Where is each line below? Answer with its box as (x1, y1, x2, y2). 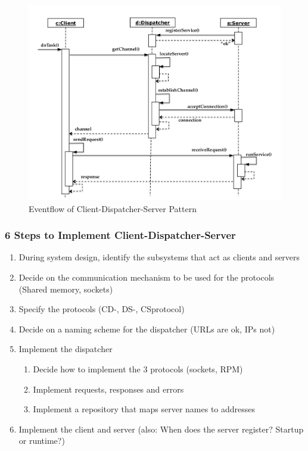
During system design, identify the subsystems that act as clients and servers (18, 251, 300, 263)
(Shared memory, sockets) (18, 282, 113, 295)
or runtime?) (18, 434, 65, 447)
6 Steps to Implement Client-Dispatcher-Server (5, 228, 236, 242)
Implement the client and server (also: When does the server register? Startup (18, 422, 304, 435)
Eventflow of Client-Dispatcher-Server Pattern (29, 202, 197, 214)
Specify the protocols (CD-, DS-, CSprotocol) (18, 303, 185, 315)
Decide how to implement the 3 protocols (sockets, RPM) (33, 363, 243, 375)
